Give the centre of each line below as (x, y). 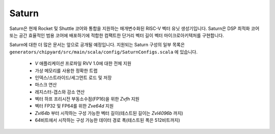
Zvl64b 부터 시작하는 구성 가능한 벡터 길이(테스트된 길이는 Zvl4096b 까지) (109, 113)
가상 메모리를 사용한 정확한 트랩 (66, 71)
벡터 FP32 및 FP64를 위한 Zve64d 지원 (74, 106)
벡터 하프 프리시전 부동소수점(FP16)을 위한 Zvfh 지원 (87, 99)
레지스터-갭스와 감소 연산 (60, 92)
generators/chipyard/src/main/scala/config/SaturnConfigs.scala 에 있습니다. (104, 52)
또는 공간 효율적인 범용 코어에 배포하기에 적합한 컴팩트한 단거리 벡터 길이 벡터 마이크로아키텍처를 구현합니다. (117, 35)
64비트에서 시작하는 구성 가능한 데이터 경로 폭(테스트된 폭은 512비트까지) (107, 120)
